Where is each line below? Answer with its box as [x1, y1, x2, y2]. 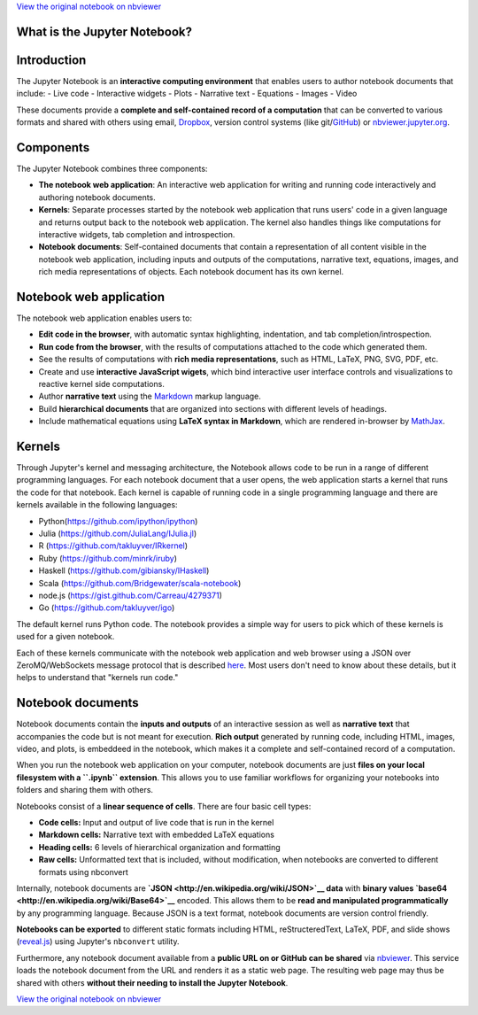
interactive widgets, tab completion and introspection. [38, 229, 235, 239]
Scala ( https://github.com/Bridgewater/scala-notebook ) [38, 577, 242, 588]
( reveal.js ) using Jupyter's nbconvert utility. [16, 936, 180, 947]
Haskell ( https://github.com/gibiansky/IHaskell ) [38, 565, 210, 576]
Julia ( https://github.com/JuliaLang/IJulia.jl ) [38, 528, 197, 539]
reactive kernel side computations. [38, 378, 166, 389]
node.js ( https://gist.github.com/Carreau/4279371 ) [38, 590, 223, 600]
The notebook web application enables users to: [16, 313, 192, 323]
